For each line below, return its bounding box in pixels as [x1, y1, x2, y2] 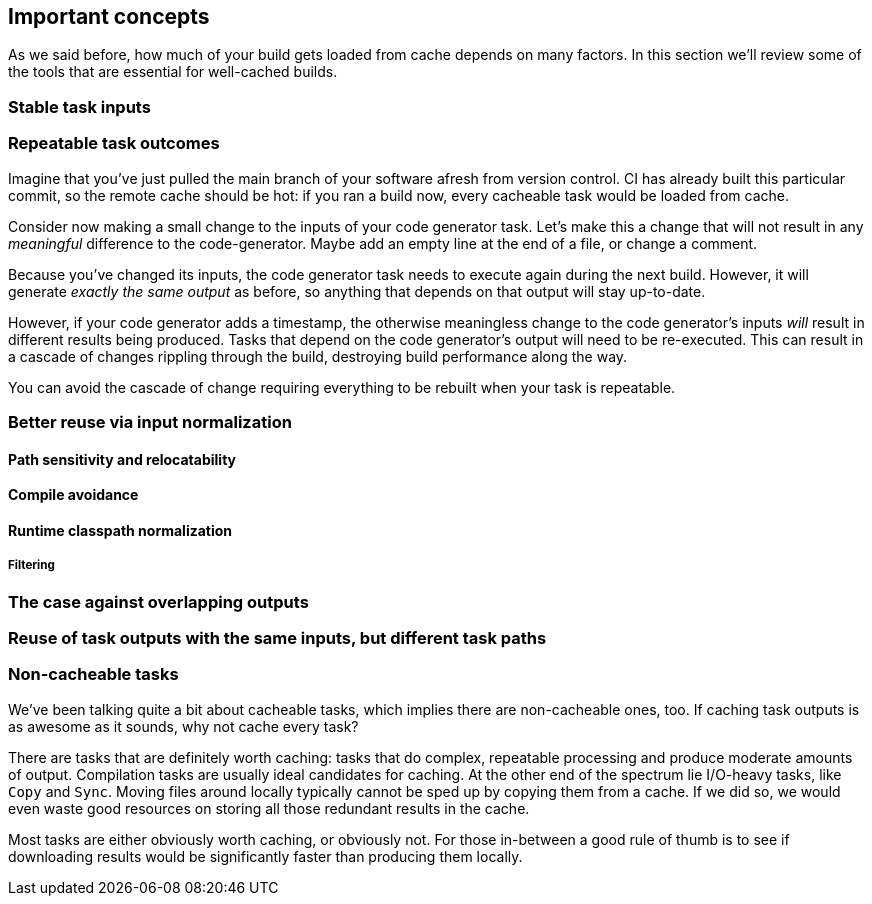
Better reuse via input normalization [8, 411, 292, 432]
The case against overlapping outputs [8, 591, 309, 612]
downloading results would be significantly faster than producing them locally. [8, 847, 523, 865]
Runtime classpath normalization [8, 521, 233, 539]
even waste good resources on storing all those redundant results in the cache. [8, 799, 530, 817]
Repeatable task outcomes [8, 133, 220, 154]
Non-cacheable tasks [8, 664, 179, 685]
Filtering [8, 558, 55, 573]
